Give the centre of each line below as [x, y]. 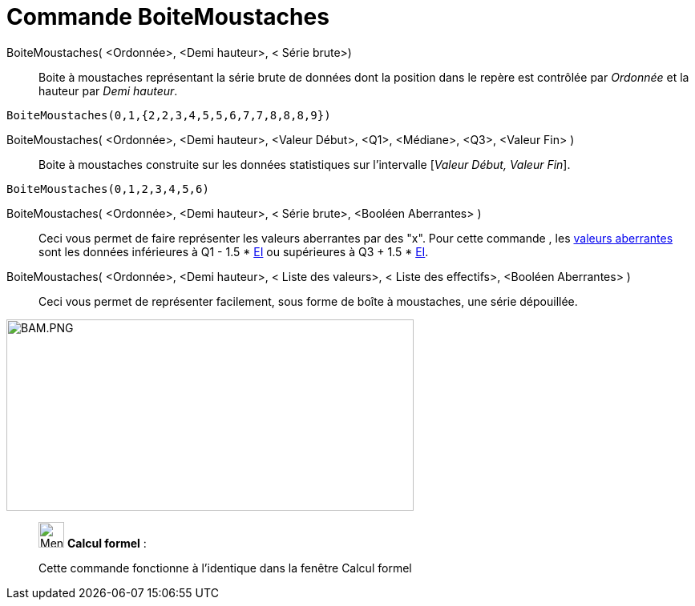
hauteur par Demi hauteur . [108, 90]
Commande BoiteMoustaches [168, 17]
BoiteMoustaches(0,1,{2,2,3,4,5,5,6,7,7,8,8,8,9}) [169, 115]
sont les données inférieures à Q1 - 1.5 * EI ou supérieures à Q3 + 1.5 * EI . [234, 251]
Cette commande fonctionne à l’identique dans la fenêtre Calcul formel [225, 568]
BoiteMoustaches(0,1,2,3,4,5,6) [108, 189]
